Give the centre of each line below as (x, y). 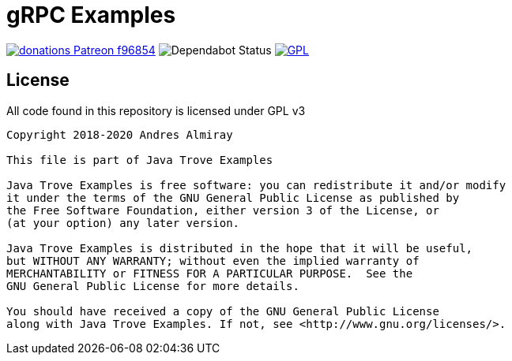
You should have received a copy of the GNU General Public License (223, 311)
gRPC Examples (91, 15)
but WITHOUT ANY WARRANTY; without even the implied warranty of (213, 261)
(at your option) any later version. (123, 223)
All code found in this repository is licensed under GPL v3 (156, 110)
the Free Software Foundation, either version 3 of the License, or (223, 210)
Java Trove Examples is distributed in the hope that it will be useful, (240, 248)
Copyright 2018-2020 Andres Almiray (120, 134)
